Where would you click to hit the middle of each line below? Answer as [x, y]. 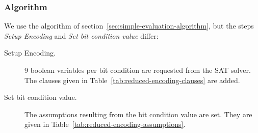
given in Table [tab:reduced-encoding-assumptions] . [105, 124]
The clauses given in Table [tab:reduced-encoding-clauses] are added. [132, 80]
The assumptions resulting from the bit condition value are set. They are [138, 114]
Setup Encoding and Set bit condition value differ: [81, 35]
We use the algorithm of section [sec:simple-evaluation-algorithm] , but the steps [129, 26]
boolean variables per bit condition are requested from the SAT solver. [140, 70]
